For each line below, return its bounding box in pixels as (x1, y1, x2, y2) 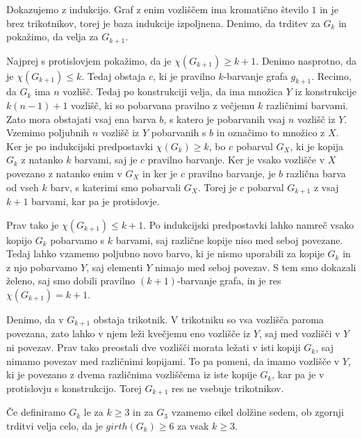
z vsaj (313, 179, 339, 194)
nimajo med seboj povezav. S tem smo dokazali (154, 259, 356, 274)
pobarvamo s (50, 232, 105, 247)
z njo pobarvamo (6, 259, 78, 274)
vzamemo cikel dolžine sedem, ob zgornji (171, 405, 344, 419)
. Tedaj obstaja (81, 68, 146, 83)
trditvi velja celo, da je (6, 418, 103, 432)
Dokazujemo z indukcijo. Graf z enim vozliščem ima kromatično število (6, 2, 308, 16)
